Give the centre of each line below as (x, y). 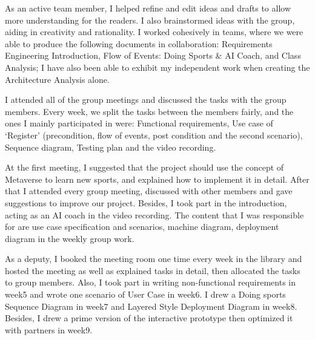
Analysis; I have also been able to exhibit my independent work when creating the (157, 67)
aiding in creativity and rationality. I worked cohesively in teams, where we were (154, 32)
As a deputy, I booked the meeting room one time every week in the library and (154, 259)
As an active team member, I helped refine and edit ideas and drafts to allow (148, 8)
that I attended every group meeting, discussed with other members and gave (149, 191)
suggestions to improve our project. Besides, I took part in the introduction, (146, 202)
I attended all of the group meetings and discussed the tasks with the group (146, 100)
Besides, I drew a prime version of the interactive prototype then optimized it (149, 318)
